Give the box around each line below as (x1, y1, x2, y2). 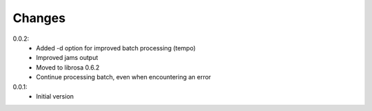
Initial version (36, 92, 74, 100)
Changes (12, 10, 65, 26)
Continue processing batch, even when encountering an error (36, 73, 211, 81)
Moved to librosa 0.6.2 (36, 63, 100, 72)
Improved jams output (36, 54, 99, 62)
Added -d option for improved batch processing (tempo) (36, 43, 196, 52)
